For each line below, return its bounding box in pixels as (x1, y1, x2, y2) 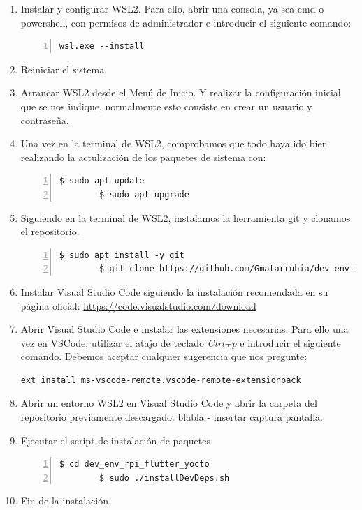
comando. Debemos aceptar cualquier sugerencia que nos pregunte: (20, 349, 307, 363)
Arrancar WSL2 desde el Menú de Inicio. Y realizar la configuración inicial (20, 85, 341, 100)
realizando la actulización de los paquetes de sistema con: (20, 149, 266, 164)
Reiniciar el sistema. (20, 61, 108, 76)
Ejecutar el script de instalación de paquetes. (20, 433, 213, 447)
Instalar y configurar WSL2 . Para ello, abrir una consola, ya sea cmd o (20, 1, 324, 15)
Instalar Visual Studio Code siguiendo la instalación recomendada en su (20, 284, 328, 299)
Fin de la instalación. (20, 493, 111, 508)
